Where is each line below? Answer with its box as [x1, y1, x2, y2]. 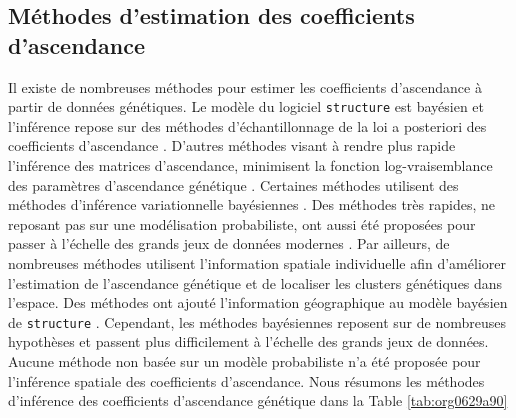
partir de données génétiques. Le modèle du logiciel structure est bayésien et [8, 96, 485, 117]
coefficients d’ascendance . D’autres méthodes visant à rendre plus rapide [8, 135, 456, 156]
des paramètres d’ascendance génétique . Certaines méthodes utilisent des [8, 174, 459, 195]
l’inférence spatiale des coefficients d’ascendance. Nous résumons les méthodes [8, 370, 485, 391]
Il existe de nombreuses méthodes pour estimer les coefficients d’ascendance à [8, 76, 482, 97]
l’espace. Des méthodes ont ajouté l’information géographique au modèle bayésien [8, 292, 508, 313]
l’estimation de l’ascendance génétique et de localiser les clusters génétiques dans [8, 272, 503, 293]
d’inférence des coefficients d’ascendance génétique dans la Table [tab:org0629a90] [8, 390, 508, 411]
